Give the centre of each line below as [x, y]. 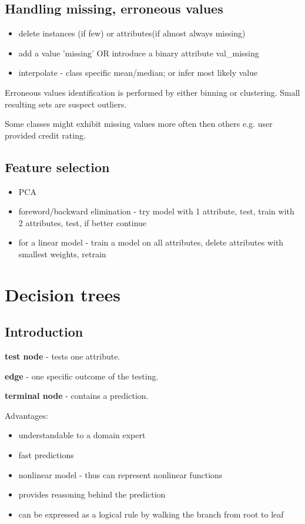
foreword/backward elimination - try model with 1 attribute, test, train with [156, 211]
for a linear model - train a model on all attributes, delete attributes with [151, 242]
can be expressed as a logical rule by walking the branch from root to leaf [151, 514]
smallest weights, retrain [62, 253]
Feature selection [57, 167]
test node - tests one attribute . [63, 356]
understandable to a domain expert [82, 435]
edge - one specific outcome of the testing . [82, 376]
